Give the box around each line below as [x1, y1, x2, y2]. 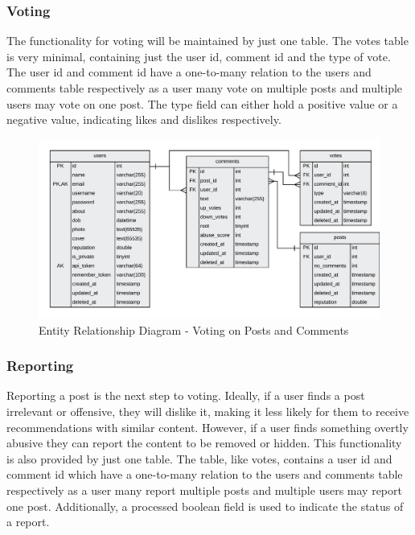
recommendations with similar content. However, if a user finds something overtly [6, 418, 409, 435]
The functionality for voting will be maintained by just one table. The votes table [6, 32, 409, 49]
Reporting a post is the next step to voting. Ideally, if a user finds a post [6, 387, 365, 404]
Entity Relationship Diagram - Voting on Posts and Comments [39, 321, 349, 338]
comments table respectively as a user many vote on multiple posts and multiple [6, 80, 403, 96]
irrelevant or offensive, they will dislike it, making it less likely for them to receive [6, 402, 409, 419]
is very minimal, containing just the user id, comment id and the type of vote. [6, 47, 391, 64]
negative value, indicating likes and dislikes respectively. [6, 111, 281, 128]
